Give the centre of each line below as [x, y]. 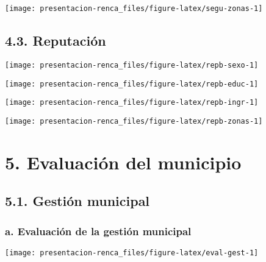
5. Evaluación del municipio [123, 162]
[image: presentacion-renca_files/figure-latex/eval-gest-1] [132, 253]
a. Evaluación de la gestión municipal [98, 231]
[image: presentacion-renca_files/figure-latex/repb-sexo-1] [132, 65]
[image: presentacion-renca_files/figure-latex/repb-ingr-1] [132, 103]
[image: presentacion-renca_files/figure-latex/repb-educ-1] [132, 84]
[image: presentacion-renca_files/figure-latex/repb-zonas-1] [134, 121]
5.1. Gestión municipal [77, 201]
